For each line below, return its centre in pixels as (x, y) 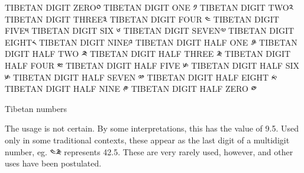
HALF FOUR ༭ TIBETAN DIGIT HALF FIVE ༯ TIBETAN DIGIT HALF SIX (152, 65)
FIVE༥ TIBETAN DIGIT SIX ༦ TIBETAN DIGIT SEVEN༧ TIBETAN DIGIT (150, 31)
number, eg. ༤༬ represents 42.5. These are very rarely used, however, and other (149, 151)
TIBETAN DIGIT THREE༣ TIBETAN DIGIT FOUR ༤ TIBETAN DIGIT (142, 19)
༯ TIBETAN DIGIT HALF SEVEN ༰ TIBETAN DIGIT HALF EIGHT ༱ (141, 77)
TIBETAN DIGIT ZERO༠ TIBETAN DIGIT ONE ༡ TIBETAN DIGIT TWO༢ (149, 7)
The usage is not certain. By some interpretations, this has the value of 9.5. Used (152, 128)
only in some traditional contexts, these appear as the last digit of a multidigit (147, 140)
